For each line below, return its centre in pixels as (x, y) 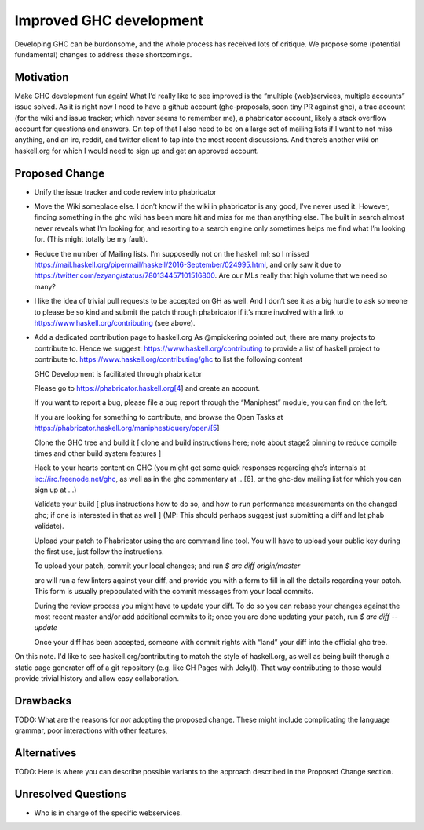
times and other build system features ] (98, 453)
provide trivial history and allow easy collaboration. (97, 678)
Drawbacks (43, 701)
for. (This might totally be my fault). (91, 239)
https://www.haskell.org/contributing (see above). (115, 323)
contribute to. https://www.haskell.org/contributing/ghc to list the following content (168, 359)
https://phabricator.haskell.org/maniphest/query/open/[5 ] (127, 428)
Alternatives (46, 753)
